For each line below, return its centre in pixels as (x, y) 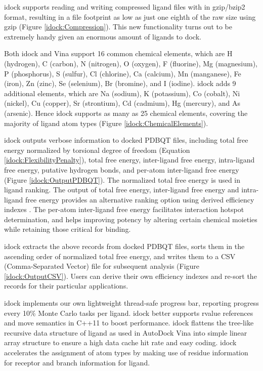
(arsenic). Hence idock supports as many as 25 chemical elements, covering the (126, 113)
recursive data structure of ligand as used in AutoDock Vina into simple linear (126, 332)
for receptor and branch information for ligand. (77, 362)
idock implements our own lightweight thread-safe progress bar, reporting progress (131, 303)
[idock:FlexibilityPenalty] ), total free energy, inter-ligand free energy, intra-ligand (129, 160)
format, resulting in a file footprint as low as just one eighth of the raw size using (130, 16)
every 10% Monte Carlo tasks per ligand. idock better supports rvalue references (129, 313)
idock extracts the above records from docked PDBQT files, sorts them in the (124, 246)
